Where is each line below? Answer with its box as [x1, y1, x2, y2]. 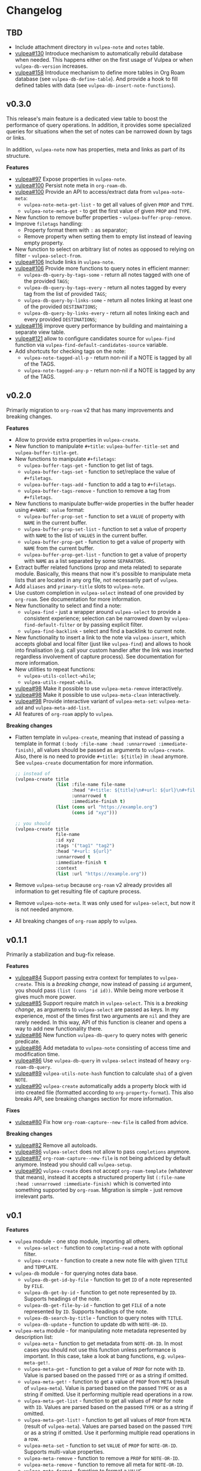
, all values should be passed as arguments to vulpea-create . [34, 746, 185, 753]
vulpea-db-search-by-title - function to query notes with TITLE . [23, 1314, 183, 1321]
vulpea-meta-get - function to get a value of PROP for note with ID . [23, 1365, 185, 1372]
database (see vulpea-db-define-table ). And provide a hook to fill [14, 76, 178, 82]
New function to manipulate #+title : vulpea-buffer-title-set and [14, 442, 179, 450]
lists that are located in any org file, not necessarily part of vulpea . [14, 576, 178, 583]
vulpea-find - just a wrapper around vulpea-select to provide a [23, 608, 181, 615]
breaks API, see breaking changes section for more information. [14, 1095, 173, 1102]
